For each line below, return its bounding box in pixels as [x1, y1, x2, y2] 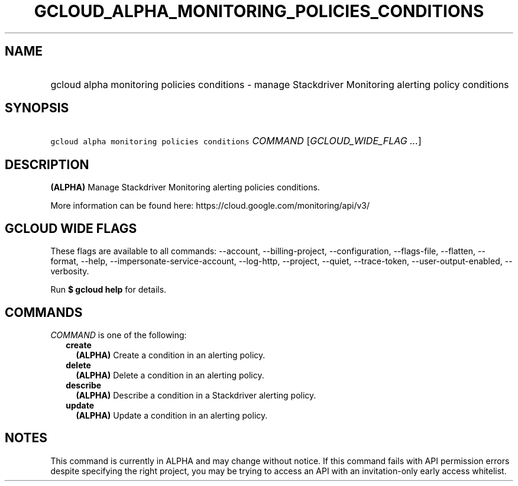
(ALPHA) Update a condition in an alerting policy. [76, 410, 268, 420]
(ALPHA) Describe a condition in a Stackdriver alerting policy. [76, 390, 316, 400]
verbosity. [50, 266, 89, 277]
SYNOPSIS [5, 101, 69, 116]
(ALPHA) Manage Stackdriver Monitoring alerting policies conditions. [50, 182, 320, 193]
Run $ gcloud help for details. [50, 284, 167, 295]
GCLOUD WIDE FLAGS [5, 221, 137, 236]
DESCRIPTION [5, 157, 89, 172]
